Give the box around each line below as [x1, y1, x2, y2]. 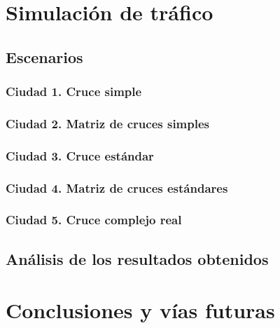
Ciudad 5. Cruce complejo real [6, 211, 182, 228]
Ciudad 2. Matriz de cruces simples [6, 114, 210, 132]
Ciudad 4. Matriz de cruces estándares [6, 179, 228, 196]
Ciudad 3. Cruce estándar [6, 146, 154, 164]
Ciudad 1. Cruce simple [6, 83, 142, 100]
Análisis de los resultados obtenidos [6, 247, 269, 269]
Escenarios [6, 46, 83, 67]
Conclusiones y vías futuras [6, 296, 275, 324]
